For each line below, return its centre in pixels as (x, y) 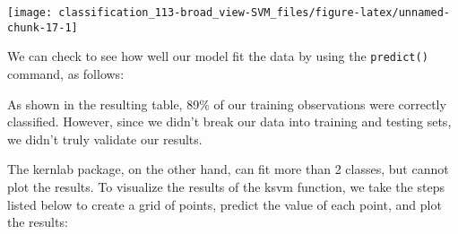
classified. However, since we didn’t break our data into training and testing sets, (229, 121)
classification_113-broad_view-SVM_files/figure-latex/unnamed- (254, 13)
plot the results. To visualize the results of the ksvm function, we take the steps (226, 186)
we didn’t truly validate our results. (105, 139)
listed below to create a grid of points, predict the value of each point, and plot (225, 204)
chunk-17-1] (43, 27)
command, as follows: (66, 73)
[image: (30, 13)
